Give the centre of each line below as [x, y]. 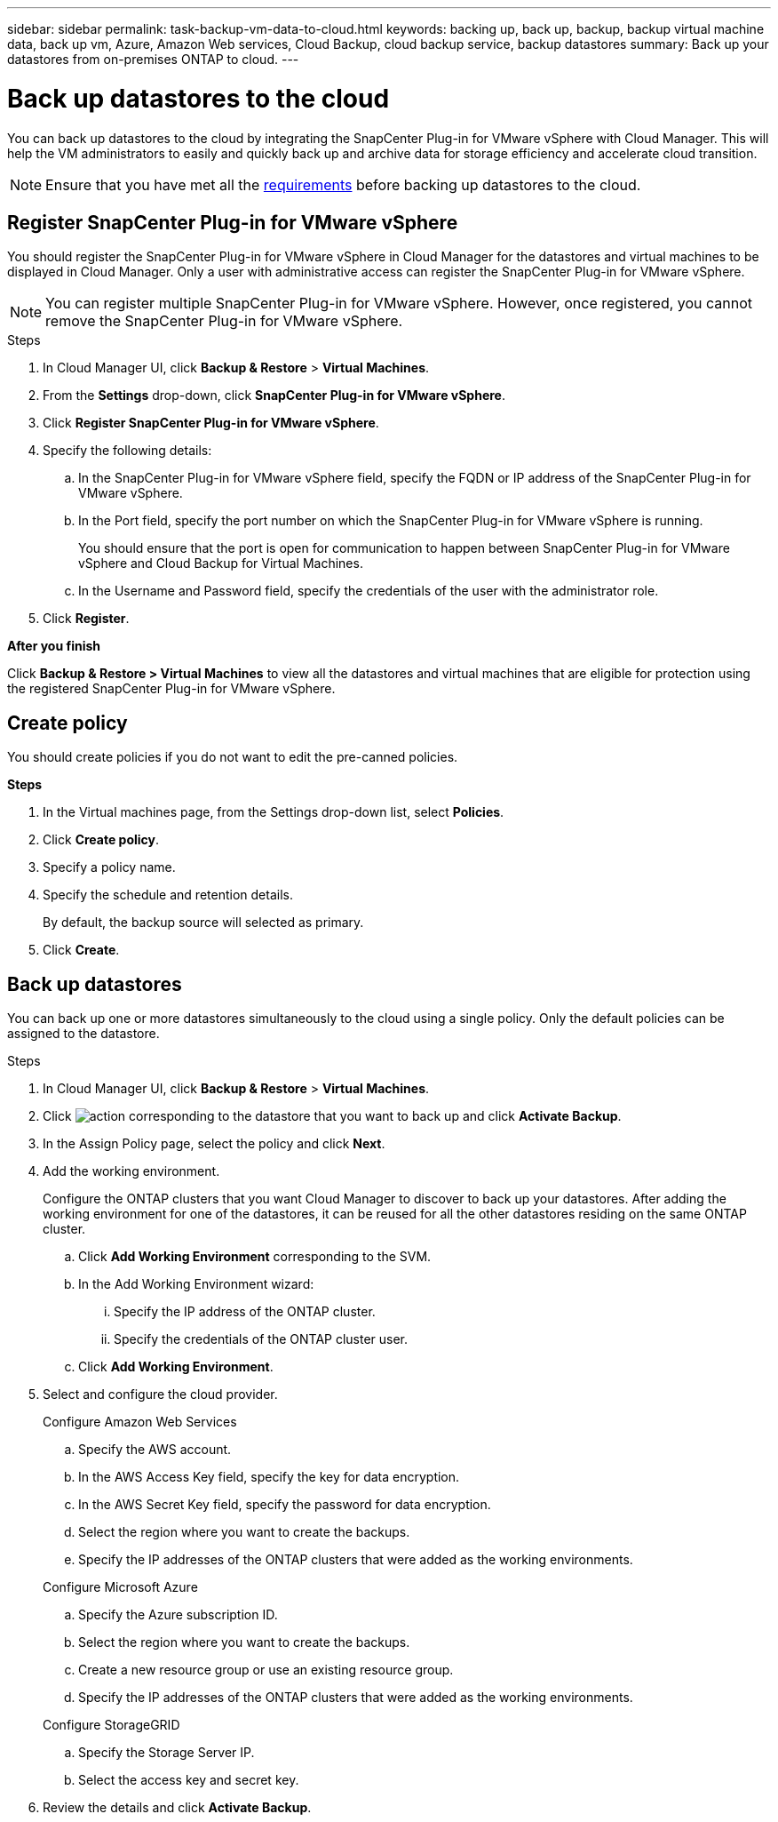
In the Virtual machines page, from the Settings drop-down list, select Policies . [274, 812]
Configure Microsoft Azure [120, 1587]
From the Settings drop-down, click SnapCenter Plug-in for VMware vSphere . [274, 396]
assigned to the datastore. [83, 1034]
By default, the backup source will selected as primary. [203, 923]
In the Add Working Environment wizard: [196, 1284]
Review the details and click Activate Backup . [177, 1808]
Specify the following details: [127, 451]
